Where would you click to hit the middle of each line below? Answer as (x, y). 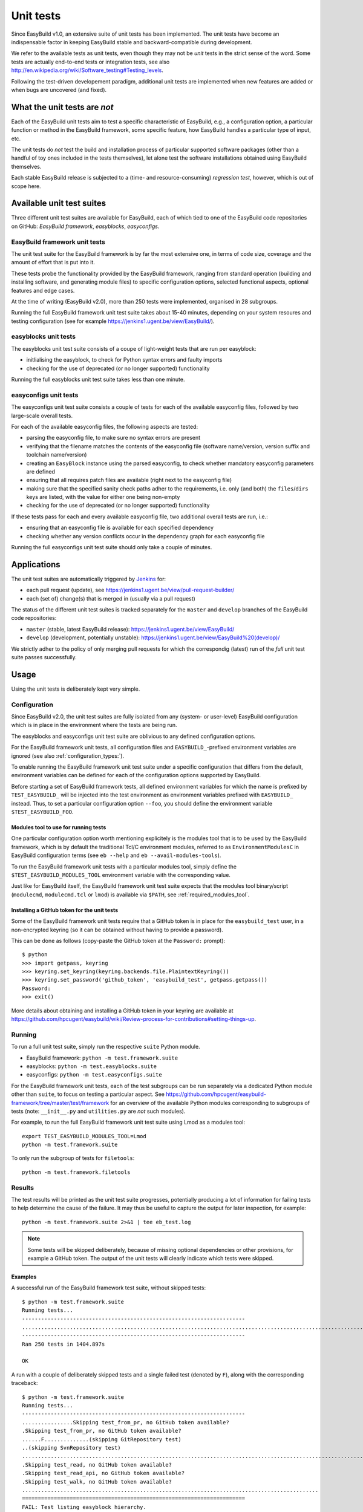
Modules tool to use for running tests (59, 827)
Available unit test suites (59, 204)
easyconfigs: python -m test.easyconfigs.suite (94, 1075)
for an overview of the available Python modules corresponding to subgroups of (210, 1103)
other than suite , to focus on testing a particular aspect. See (88, 1094)
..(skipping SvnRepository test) (71, 1448)
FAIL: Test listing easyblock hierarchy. (84, 1507)
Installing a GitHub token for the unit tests (65, 910)
